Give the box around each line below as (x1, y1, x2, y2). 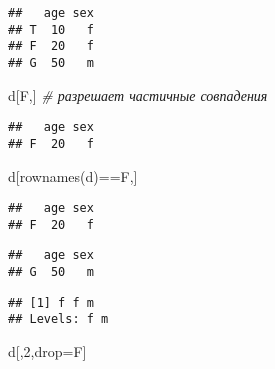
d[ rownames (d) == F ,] (8, 165, 138, 186)
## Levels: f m (8, 312, 109, 327)
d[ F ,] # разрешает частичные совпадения (8, 84, 268, 105)
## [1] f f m (8, 295, 94, 310)
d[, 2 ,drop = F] (8, 341, 87, 362)
